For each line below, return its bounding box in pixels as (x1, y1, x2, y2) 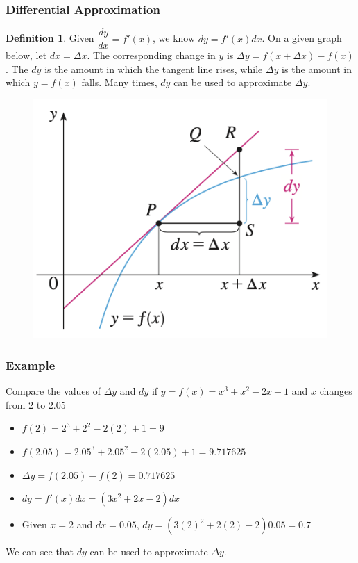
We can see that (6, 544, 74, 559)
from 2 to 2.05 (6, 397, 66, 411)
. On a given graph (262, 31, 342, 45)
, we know (153, 31, 196, 45)
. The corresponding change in (87, 48, 216, 63)
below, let (6, 48, 47, 63)
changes (319, 384, 352, 398)
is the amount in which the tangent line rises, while (44, 61, 263, 76)
